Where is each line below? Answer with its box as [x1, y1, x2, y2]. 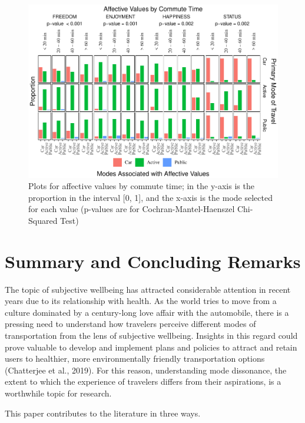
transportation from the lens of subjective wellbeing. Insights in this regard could [5, 329, 298, 341]
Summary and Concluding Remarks [5, 249, 301, 273]
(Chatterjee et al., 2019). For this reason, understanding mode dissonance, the [5, 363, 287, 376]
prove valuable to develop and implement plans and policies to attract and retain [5, 341, 297, 353]
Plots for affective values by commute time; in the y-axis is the [28, 180, 254, 192]
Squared [28, 214, 58, 226]
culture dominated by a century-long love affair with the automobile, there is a [5, 306, 289, 318]
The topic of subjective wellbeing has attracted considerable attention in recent [5, 283, 291, 295]
